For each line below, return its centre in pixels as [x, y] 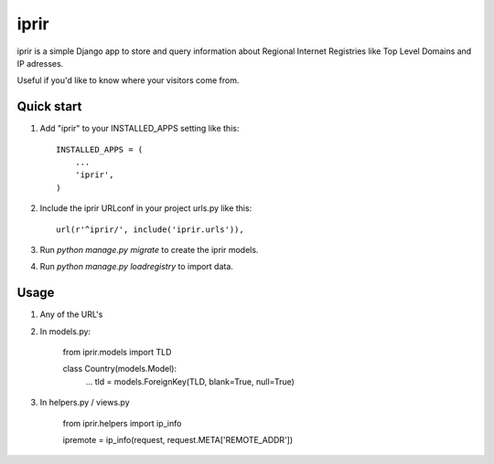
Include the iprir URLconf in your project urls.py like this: [146, 208]
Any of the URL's [71, 314]
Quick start [49, 106]
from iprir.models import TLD [117, 353]
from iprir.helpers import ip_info [122, 423]
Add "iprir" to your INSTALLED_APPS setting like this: [140, 129]
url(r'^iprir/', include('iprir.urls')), [150, 229]
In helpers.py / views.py [85, 403]
